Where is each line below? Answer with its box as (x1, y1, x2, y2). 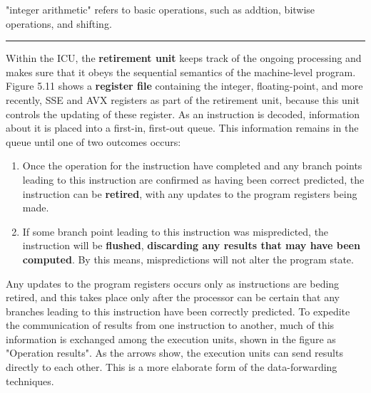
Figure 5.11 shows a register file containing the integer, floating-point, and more (6, 78, 363, 93)
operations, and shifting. (6, 16, 112, 31)
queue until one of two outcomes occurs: (6, 134, 181, 149)
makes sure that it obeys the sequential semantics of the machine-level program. (6, 64, 356, 79)
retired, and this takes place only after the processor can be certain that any (6, 290, 340, 305)
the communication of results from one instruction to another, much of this (6, 318, 335, 332)
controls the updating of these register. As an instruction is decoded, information (6, 106, 360, 121)
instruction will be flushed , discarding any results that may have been (22, 238, 360, 253)
